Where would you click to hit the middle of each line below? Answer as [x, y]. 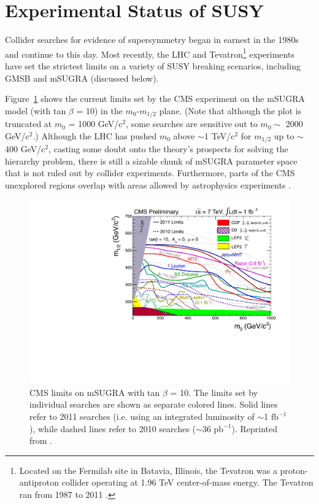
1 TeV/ [218, 135]
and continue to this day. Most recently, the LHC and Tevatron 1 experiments [150, 53]
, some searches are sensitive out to [192, 124]
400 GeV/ [23, 149]
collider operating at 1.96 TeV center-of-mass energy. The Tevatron [187, 482]
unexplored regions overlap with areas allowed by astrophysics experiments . [148, 185]
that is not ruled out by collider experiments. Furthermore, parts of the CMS [150, 173]
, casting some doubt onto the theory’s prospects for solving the [168, 149]
